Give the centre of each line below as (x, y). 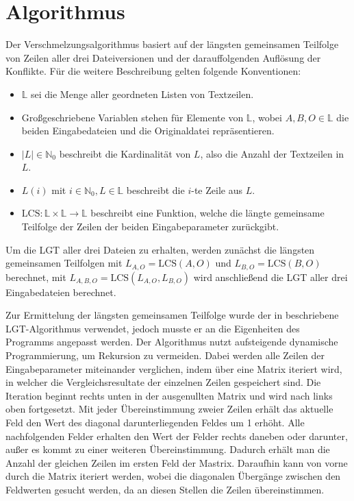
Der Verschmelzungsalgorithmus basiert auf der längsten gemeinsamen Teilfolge (172, 44)
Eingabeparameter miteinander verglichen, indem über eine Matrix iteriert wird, (174, 368)
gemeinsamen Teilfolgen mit (64, 263)
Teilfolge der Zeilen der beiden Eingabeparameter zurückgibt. (150, 227)
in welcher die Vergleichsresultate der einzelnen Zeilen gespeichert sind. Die (163, 382)
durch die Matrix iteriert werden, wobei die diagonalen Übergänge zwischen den (173, 476)
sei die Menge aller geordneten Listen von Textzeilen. (142, 94)
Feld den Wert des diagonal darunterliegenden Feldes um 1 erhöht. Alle (155, 423)
